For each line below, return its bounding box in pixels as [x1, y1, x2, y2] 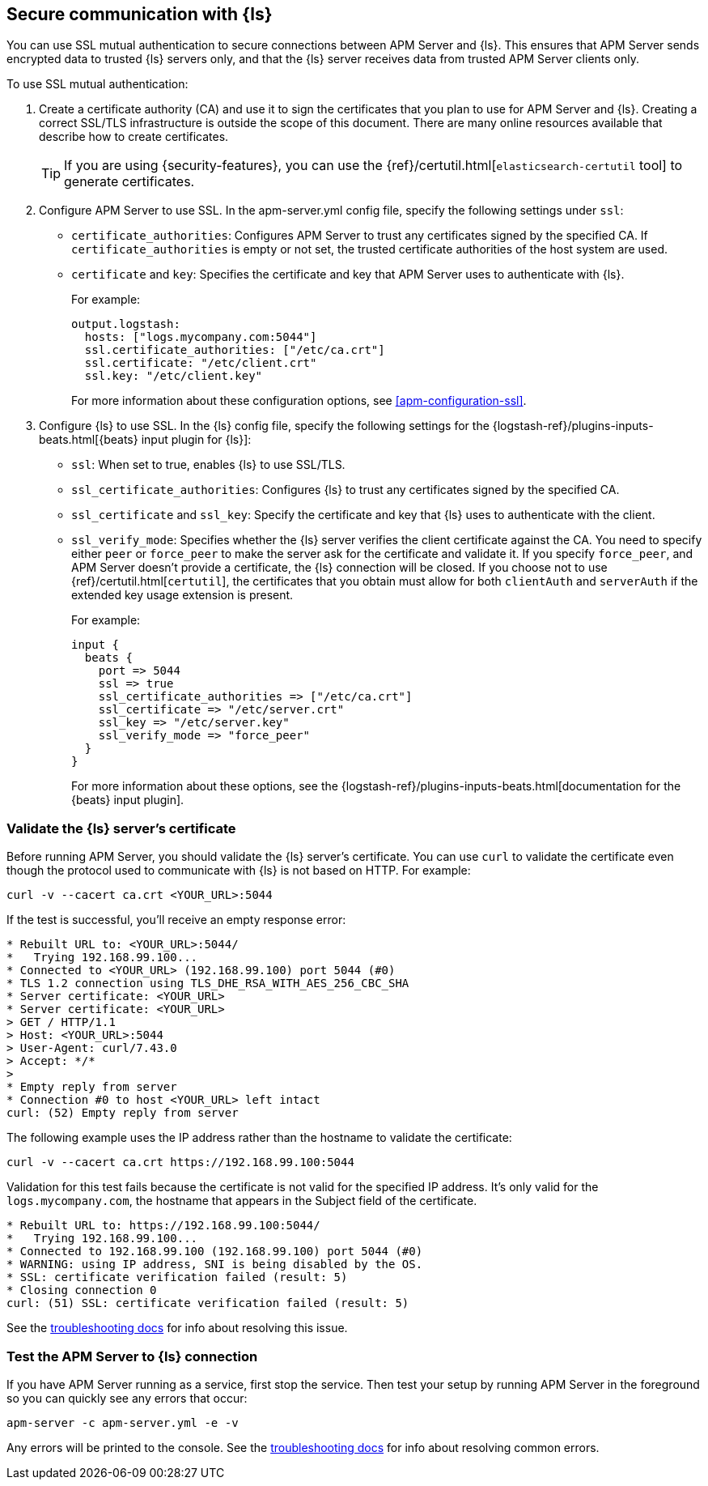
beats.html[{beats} [39, 432, 138, 447]
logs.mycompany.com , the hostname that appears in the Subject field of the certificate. [6, 1194, 477, 1208]
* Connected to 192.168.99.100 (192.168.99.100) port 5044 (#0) [6, 1245, 423, 1258]
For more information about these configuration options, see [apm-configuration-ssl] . [71, 394, 527, 408]
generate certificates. [64, 173, 195, 190]
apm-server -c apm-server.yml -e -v [6, 1416, 239, 1429]
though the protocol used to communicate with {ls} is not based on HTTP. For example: [6, 863, 471, 878]
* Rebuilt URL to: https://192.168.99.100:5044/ [6, 1219, 320, 1233]
